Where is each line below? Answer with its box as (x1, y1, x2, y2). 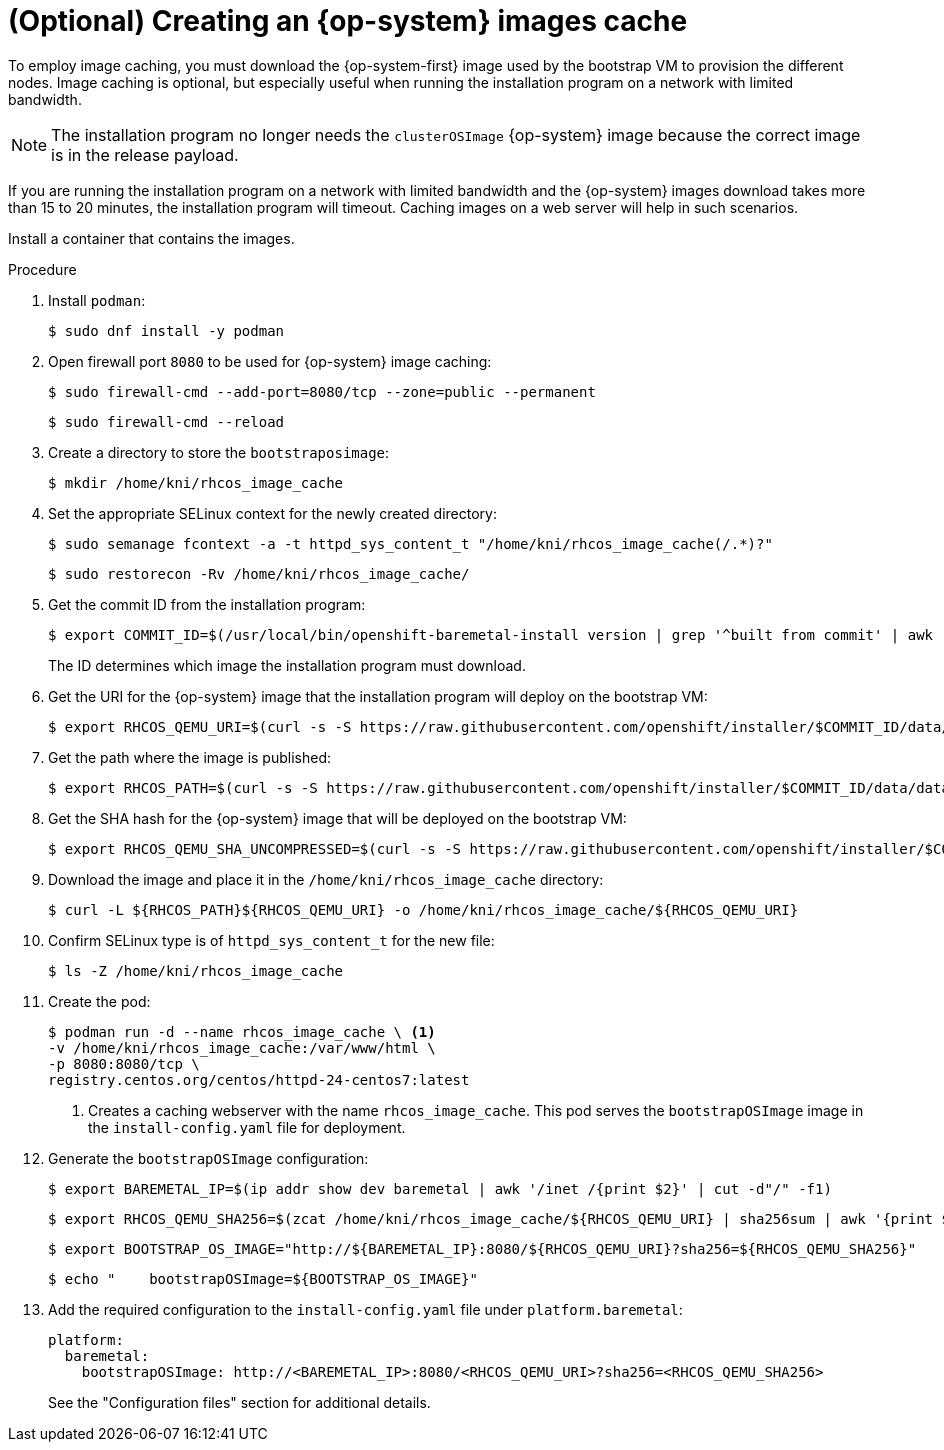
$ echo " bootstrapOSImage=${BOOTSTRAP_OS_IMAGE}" (48, 1270, 478, 1287)
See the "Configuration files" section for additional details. (48, 1393, 431, 1411)
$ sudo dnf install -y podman (48, 322, 285, 339)
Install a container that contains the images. (8, 229, 295, 247)
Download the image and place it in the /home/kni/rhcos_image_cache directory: (48, 870, 604, 888)
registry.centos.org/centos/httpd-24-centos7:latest (48, 1071, 470, 1088)
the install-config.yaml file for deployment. (88, 1118, 406, 1136)
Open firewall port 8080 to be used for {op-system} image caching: (48, 352, 492, 370)
